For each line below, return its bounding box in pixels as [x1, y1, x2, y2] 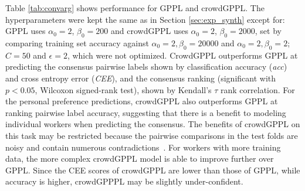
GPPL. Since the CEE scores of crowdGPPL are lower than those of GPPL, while [5, 163, 300, 176]
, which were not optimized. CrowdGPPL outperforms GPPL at [67, 49, 298, 61]
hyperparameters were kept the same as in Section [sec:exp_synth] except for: [5, 13, 285, 25]
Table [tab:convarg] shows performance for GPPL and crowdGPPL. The [5, 2, 265, 13]
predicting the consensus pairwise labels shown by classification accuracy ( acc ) [5, 60, 287, 73]
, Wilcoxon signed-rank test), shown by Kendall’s [35, 83, 212, 95]
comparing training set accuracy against [5, 36, 149, 49]
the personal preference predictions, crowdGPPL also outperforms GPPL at [5, 95, 278, 107]
